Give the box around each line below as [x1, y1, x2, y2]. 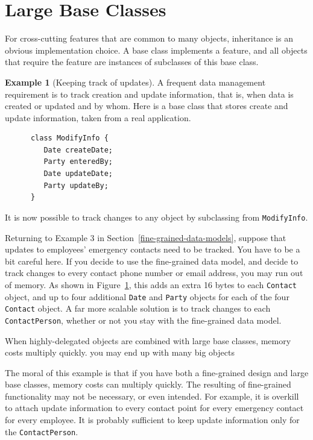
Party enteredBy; [43, 157, 113, 166]
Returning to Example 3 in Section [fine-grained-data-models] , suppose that [5, 231, 286, 244]
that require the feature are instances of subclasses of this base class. [5, 55, 259, 68]
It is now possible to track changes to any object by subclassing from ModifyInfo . [5, 210, 308, 223]
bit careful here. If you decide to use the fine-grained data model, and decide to [5, 254, 299, 267]
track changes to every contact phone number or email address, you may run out [5, 266, 303, 279]
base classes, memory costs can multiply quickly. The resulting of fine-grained [5, 378, 291, 391]
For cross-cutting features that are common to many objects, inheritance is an [5, 32, 293, 45]
